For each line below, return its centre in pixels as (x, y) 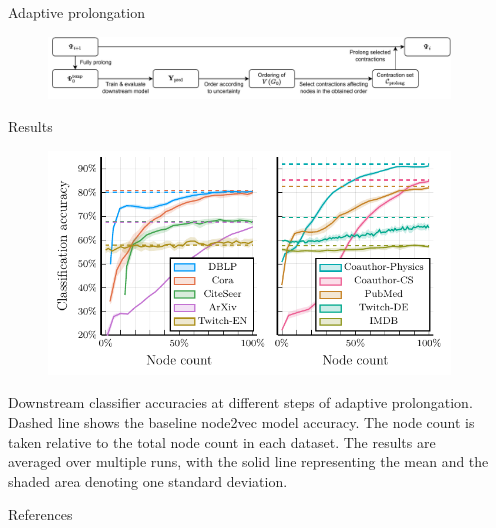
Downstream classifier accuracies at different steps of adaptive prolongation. (240, 402)
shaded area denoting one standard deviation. (148, 480)
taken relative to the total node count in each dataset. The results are (222, 441)
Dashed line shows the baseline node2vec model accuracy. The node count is (241, 421)
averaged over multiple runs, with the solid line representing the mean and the (248, 461)
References (40, 514)
